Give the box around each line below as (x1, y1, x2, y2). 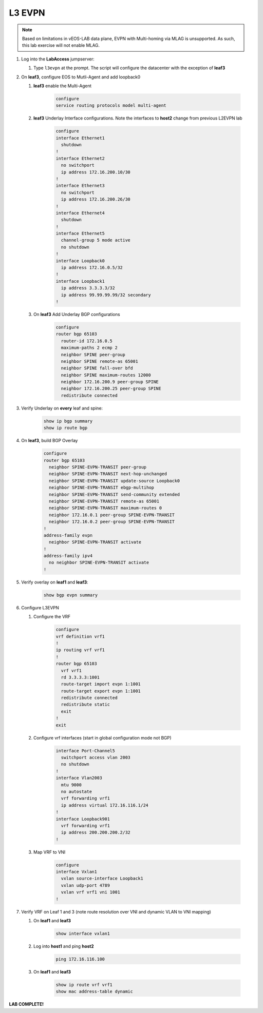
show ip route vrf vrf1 (56, 982, 113, 987)
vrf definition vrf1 (56, 634, 105, 639)
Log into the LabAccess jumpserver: (21, 56, 94, 62)
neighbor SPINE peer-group (61, 351, 126, 357)
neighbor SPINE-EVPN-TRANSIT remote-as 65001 (49, 498, 159, 504)
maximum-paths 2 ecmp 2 (61, 345, 118, 351)
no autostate (61, 789, 92, 794)
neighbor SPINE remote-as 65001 (61, 358, 138, 364)
